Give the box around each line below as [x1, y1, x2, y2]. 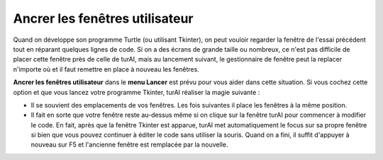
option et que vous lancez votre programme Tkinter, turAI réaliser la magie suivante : [13, 88, 260, 96]
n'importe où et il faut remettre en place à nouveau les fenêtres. [13, 64, 200, 74]
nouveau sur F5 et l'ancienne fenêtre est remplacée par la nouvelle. [30, 140, 228, 149]
